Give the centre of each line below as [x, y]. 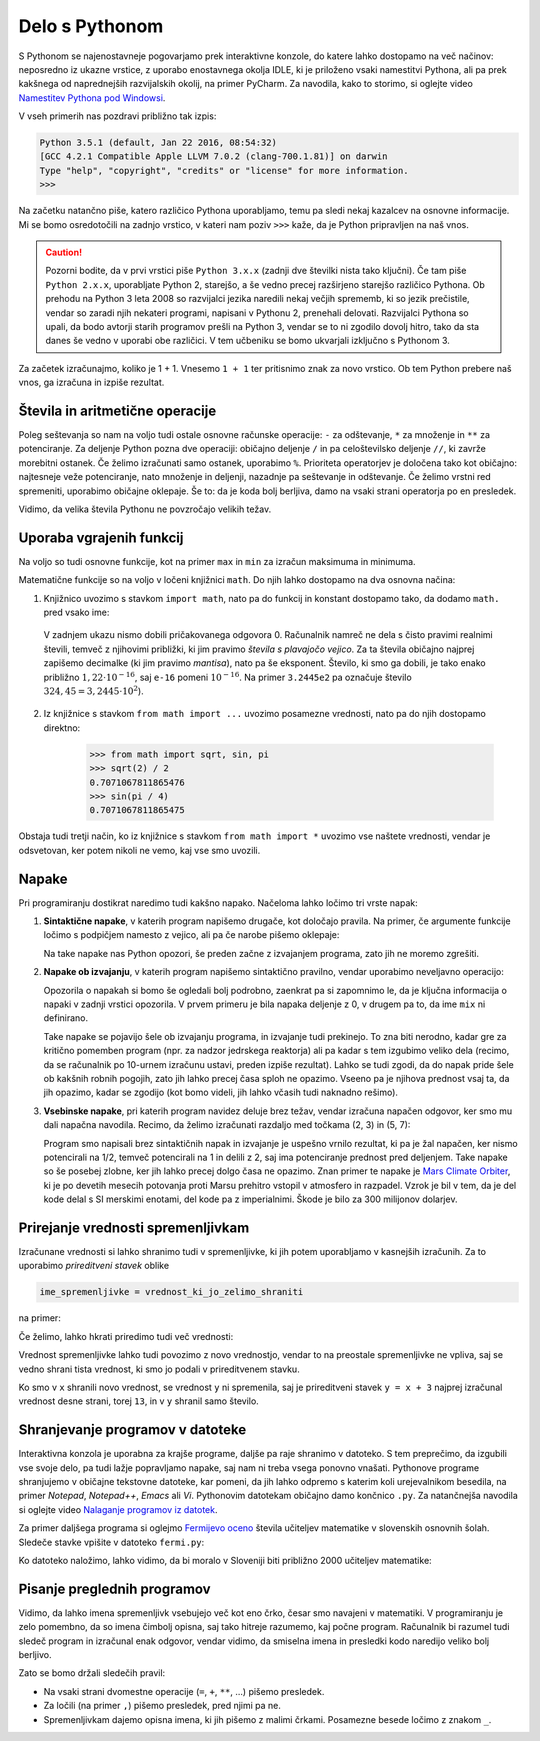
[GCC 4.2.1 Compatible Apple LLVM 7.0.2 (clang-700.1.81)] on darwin [213, 156]
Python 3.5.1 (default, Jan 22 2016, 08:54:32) [158, 143]
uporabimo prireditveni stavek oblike [94, 1266]
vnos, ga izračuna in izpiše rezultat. [91, 382]
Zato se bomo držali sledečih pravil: [92, 1673]
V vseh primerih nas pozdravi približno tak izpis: [117, 116]
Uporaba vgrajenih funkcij [101, 537]
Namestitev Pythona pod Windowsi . [92, 97]
